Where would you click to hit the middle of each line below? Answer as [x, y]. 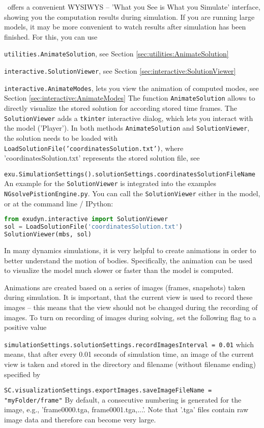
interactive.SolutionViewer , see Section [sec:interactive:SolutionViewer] [120, 71]
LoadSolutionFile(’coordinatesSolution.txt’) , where [94, 148]
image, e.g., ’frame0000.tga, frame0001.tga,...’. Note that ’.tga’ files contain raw [126, 409]
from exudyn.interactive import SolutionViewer [86, 219]
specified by [22, 374]
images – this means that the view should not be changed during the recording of [131, 307]
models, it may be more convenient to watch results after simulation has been [125, 27]
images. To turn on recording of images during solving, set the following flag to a [130, 317]
